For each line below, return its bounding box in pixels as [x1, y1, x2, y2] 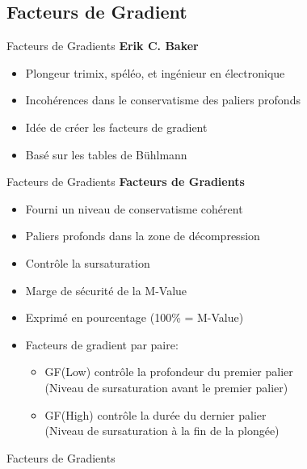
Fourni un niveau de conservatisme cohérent [25, 200, 243, 217]
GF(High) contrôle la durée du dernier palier [44, 406, 267, 423]
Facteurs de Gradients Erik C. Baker [6, 37, 199, 54]
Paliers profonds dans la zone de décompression [25, 227, 260, 244]
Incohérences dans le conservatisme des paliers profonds [25, 91, 301, 108]
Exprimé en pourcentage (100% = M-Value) [25, 309, 244, 326]
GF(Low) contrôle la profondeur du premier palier [44, 363, 293, 380]
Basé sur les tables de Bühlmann [25, 146, 187, 163]
